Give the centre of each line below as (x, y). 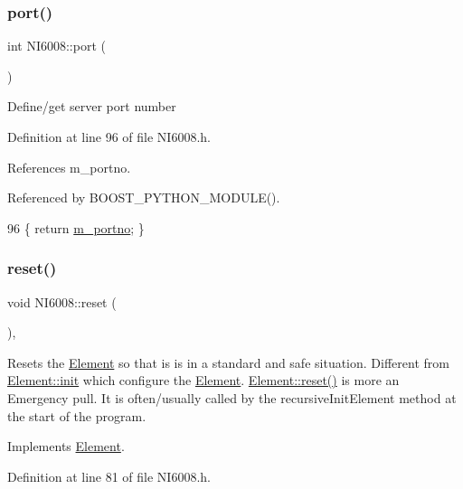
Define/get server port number (92, 106)
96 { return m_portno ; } (76, 227)
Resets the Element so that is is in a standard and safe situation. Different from (228, 362)
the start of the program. (77, 415)
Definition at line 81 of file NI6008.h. (109, 476)
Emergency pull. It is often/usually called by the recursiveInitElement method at (232, 397)
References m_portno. (69, 167)
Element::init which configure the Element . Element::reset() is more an (203, 380)
